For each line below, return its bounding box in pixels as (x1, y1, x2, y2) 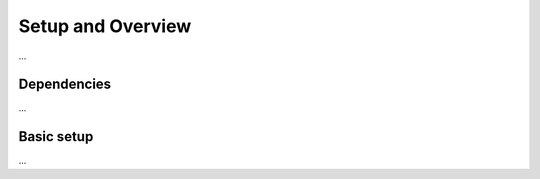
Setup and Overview (18, 15, 192, 37)
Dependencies (18, 76, 112, 93)
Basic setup (18, 128, 94, 145)
